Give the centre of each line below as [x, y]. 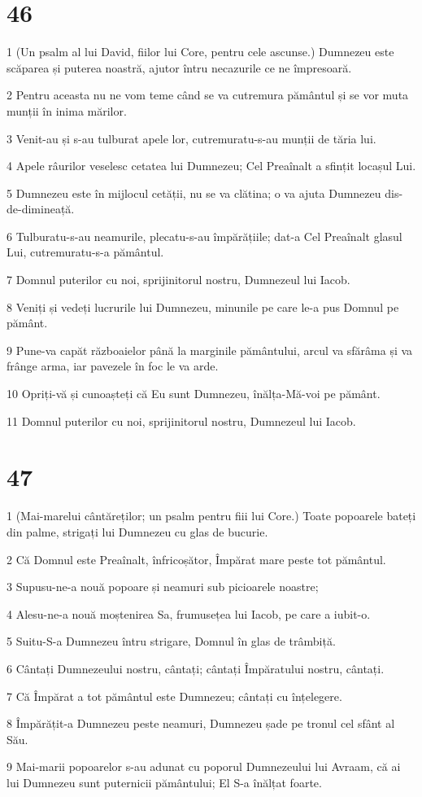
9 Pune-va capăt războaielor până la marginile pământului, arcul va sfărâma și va [210, 350]
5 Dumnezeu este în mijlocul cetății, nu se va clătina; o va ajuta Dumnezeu [194, 193]
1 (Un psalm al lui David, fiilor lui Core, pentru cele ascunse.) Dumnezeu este [200, 52]
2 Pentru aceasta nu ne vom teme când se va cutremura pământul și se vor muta [208, 95]
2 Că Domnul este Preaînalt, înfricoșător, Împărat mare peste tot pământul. [196, 559]
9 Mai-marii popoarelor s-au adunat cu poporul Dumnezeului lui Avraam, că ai [204, 766]
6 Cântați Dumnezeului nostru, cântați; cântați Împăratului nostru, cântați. [196, 668]
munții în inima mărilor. [67, 110]
